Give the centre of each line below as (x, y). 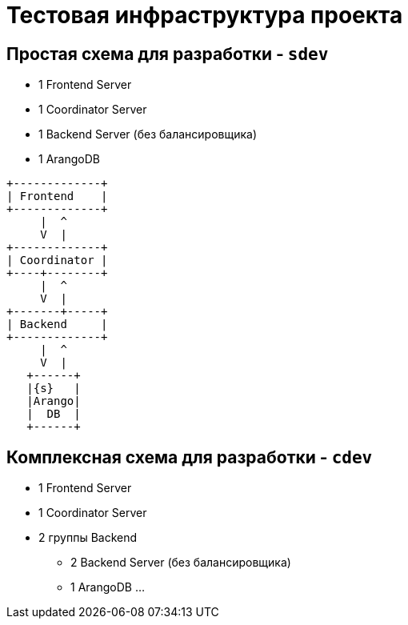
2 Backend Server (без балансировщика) (181, 563)
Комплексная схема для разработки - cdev (190, 457)
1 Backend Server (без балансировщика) (148, 134)
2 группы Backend (88, 538)
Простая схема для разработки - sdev (168, 54)
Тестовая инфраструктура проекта (205, 15)
